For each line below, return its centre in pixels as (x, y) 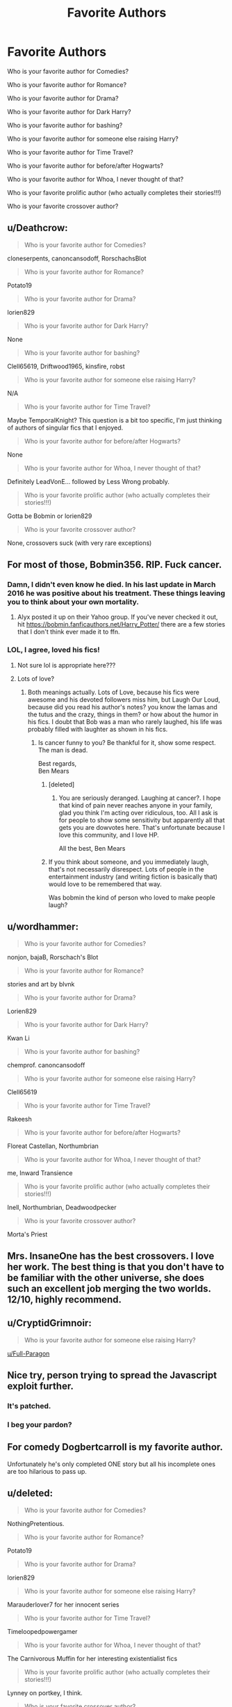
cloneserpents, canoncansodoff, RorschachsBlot (77, 258)
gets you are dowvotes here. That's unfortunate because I (142, 827)
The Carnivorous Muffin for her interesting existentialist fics (92, 1658)
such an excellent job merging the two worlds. (109, 1288)
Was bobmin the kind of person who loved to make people (132, 897)
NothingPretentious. (36, 1523)
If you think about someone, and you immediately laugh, (129, 862)
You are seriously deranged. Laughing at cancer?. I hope (140, 798)
